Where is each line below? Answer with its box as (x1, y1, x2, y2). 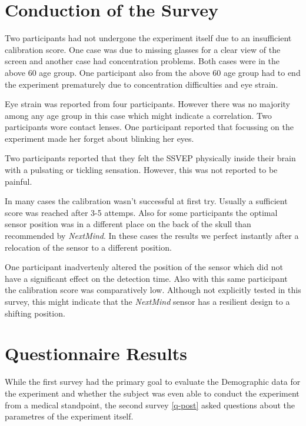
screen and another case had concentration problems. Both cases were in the (5, 55, 280, 67)
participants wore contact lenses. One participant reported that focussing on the (5, 121, 294, 133)
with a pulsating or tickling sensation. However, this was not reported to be (5, 164, 278, 176)
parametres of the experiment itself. (5, 410, 134, 422)
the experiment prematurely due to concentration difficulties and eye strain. (5, 78, 278, 90)
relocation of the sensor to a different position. (5, 241, 172, 253)
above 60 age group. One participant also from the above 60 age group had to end (5, 66, 301, 78)
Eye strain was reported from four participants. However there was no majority (5, 98, 291, 110)
